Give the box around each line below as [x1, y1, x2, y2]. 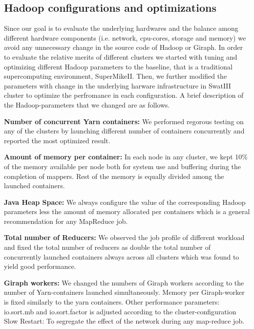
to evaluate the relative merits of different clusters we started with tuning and [4, 51, 237, 62]
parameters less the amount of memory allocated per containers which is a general [4, 206, 250, 217]
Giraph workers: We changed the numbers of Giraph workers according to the [4, 277, 244, 287]
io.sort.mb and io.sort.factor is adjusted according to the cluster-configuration [4, 306, 236, 316]
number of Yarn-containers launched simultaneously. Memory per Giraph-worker [4, 287, 245, 297]
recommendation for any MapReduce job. [4, 216, 128, 226]
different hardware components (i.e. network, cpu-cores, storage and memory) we [4, 32, 246, 43]
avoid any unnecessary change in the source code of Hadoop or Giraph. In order [4, 42, 243, 52]
